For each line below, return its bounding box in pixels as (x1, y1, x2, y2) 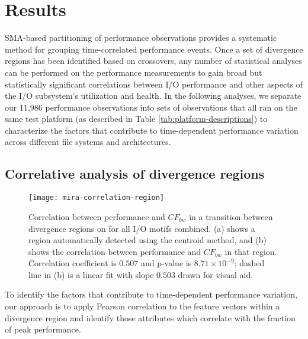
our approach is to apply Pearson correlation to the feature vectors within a (5, 300, 280, 312)
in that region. (224, 245, 277, 257)
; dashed (234, 257, 265, 269)
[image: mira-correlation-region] (28, 193, 165, 202)
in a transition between (189, 210, 273, 222)
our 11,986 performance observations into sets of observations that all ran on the (5, 101, 297, 113)
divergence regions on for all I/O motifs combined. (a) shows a (28, 222, 255, 234)
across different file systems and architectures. (5, 135, 171, 148)
